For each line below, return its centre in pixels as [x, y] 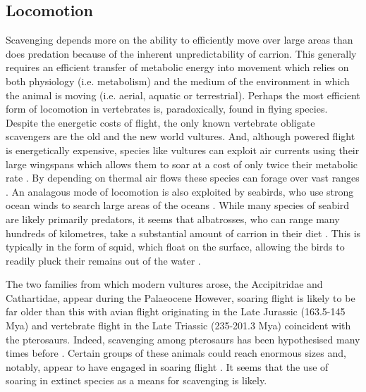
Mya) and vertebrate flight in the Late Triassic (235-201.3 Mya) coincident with [178, 325]
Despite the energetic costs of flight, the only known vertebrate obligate [160, 122]
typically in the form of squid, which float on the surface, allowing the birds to [175, 247]
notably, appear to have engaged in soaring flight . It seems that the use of [167, 366]
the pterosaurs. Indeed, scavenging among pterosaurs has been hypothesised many [183, 339]
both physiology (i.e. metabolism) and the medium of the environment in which [178, 81]
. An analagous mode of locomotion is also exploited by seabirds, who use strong [180, 191]
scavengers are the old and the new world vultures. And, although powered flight [181, 136]
